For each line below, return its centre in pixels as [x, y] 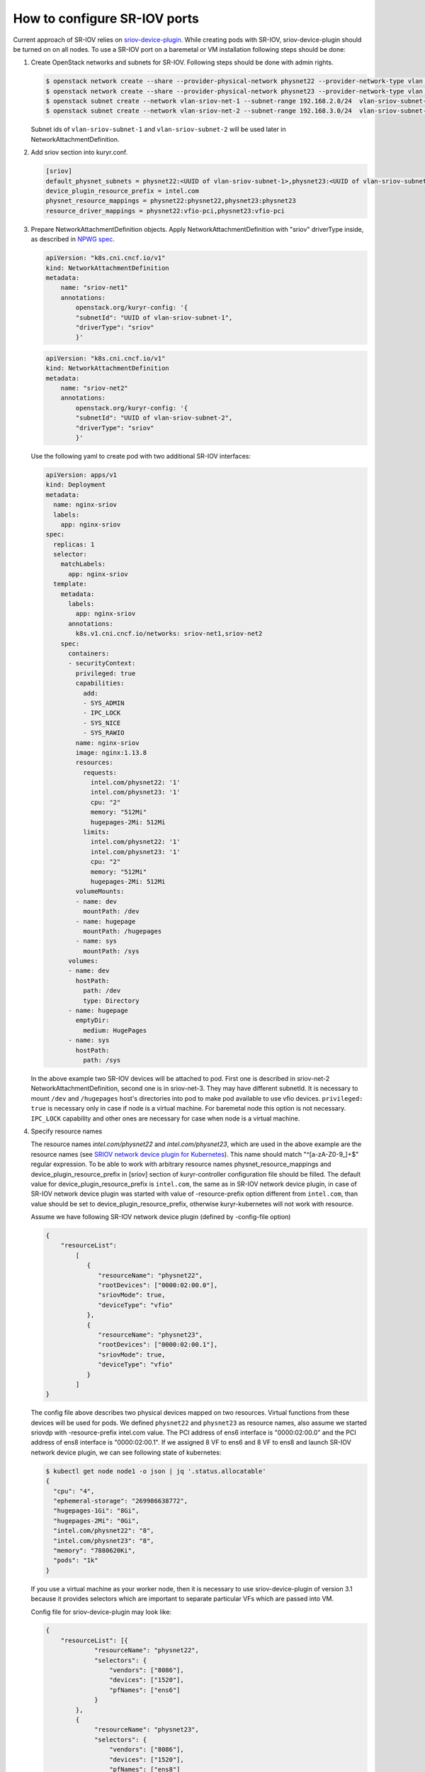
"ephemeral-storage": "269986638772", [120, 1501]
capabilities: [100, 683]
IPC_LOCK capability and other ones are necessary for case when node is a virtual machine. [165, 1118]
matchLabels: [83, 564]
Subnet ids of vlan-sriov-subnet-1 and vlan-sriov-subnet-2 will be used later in [158, 129]
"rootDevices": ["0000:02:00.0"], [158, 1285]
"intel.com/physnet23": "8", [104, 1541]
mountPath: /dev [111, 912]
